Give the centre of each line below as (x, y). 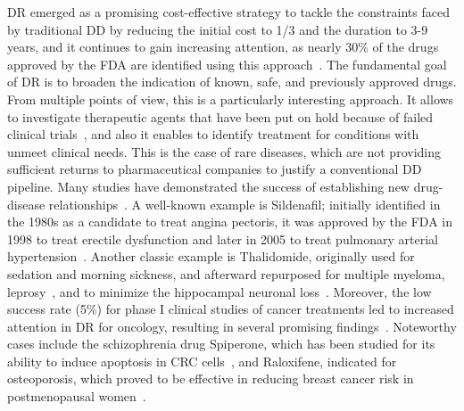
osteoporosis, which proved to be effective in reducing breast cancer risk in (211, 378)
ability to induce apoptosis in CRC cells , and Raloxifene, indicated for (202, 361)
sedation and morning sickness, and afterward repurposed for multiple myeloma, (226, 273)
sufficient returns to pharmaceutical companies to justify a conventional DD (215, 169)
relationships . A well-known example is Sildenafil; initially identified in (244, 204)
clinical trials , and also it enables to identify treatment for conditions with (213, 134)
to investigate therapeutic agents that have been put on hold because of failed (220, 116)
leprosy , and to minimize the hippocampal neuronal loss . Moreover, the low (220, 291)
